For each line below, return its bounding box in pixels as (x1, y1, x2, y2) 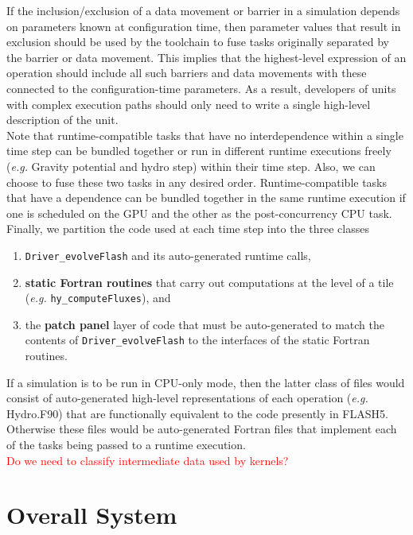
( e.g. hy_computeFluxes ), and (25, 289, 171, 306)
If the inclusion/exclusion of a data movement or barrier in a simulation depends (6, 2, 400, 18)
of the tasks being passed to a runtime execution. (6, 436, 246, 453)
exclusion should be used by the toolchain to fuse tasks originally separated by (6, 33, 389, 50)
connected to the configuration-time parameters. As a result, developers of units (6, 79, 396, 96)
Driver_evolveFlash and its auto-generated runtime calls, (25, 246, 311, 263)
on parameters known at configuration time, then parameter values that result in (6, 17, 401, 34)
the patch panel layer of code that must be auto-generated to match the (25, 316, 384, 332)
